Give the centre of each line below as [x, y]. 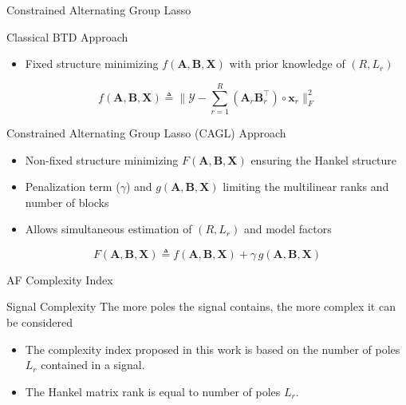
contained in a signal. [93, 365]
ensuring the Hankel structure [324, 159]
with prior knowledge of [287, 64]
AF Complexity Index [60, 279]
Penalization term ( [73, 187]
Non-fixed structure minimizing [102, 159]
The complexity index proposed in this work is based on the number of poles [213, 349]
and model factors [288, 229]
